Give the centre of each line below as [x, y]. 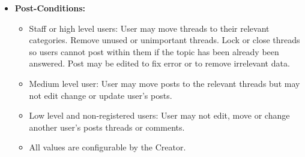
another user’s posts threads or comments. [107, 127]
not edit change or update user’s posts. [101, 95]
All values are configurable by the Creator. [107, 147]
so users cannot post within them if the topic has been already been [154, 51]
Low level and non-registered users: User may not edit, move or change [159, 115]
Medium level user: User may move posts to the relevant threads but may [165, 83]
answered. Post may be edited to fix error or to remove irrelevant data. [159, 63]
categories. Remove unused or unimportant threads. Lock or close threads [165, 40]
